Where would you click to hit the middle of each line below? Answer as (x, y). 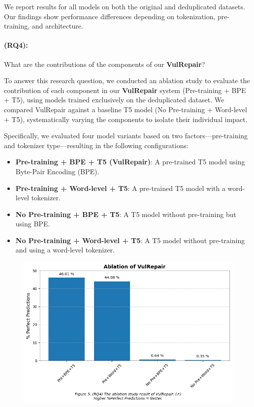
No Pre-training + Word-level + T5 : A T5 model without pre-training (130, 240)
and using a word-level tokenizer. (65, 250)
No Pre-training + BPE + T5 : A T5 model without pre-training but (126, 214)
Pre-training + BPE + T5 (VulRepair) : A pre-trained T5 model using (130, 162)
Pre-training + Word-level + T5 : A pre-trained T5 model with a (120, 188)
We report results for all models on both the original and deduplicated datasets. (125, 6)
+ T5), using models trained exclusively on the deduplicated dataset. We (114, 100)
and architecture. (57, 26)
